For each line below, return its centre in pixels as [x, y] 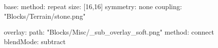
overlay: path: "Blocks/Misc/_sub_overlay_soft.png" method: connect [109, 32]
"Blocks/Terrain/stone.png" [45, 16]
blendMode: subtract [35, 41]
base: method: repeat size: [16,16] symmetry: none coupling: [93, 6]
